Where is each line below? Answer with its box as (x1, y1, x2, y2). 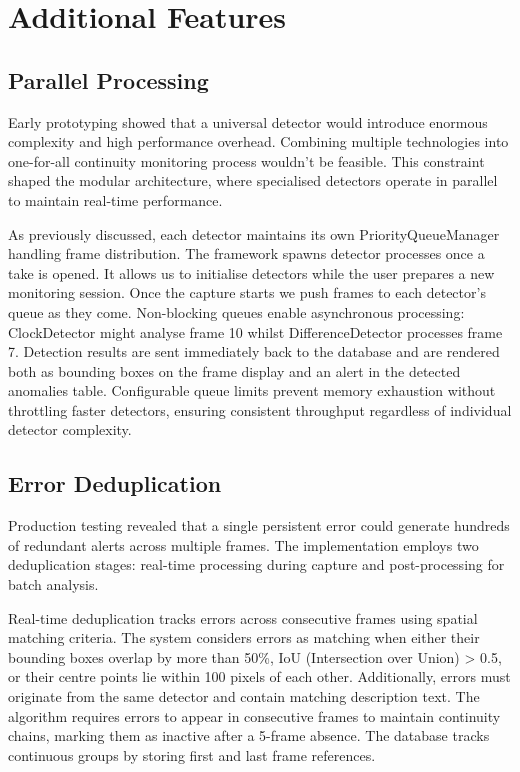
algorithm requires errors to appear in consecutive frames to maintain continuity (8, 705, 501, 726)
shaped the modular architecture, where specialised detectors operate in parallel (8, 170, 498, 191)
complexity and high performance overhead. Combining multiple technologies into (8, 131, 509, 152)
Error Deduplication (8, 468, 222, 499)
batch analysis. (8, 574, 99, 595)
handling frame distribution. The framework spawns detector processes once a (8, 243, 485, 264)
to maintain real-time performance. (8, 189, 223, 210)
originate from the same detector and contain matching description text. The (8, 686, 480, 707)
